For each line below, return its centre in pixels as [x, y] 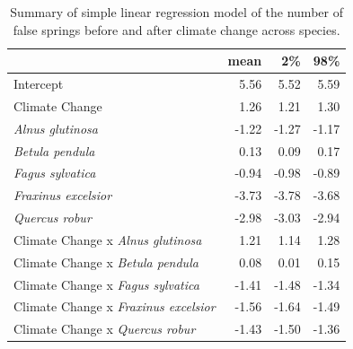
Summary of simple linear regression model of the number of [176, 12]
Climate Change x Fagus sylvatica [106, 284]
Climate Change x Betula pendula [106, 262]
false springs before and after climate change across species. [176, 29]
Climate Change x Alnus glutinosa [108, 239]
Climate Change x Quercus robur [105, 329]
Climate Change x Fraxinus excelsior [115, 306]
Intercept [39, 84]
